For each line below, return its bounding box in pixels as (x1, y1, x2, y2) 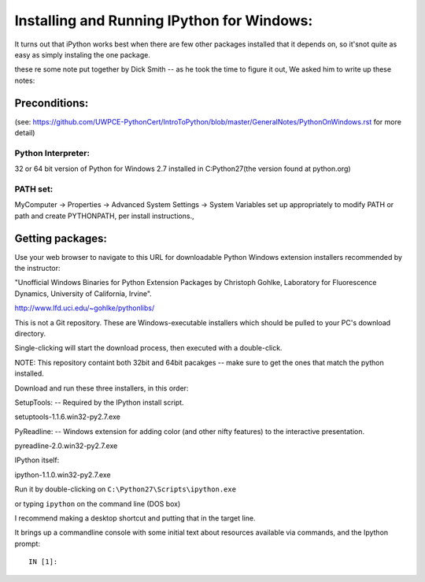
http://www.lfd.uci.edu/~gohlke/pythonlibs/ (14, 303, 155, 313)
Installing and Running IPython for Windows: (14, 12, 313, 29)
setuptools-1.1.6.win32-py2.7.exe (14, 412, 121, 421)
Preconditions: (14, 96, 89, 109)
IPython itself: (14, 455, 60, 465)
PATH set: (14, 183, 54, 195)
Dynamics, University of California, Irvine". (14, 288, 153, 298)
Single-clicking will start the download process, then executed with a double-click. (14, 343, 283, 353)
